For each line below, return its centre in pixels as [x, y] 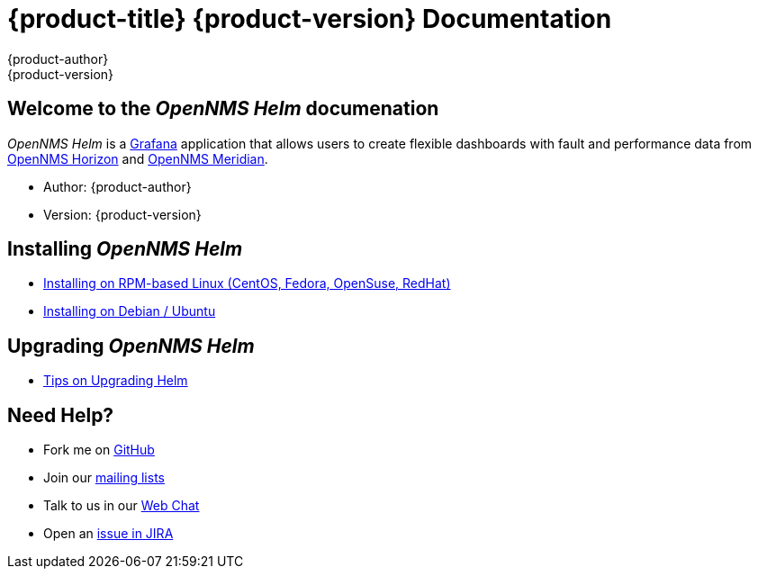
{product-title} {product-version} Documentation [310, 19]
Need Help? [61, 415]
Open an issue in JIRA [108, 534]
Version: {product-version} [122, 214]
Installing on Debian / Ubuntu [130, 311]
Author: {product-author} [117, 186]
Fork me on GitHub [99, 450]
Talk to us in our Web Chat [122, 506]
